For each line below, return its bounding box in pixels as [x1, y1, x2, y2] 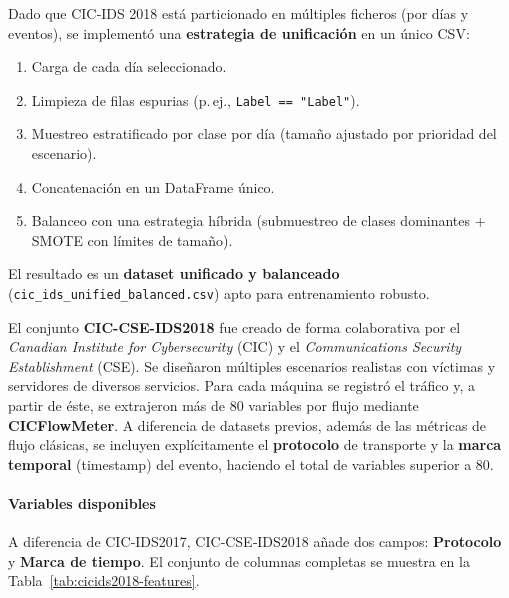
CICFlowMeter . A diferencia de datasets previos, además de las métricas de [8, 414, 487, 435]
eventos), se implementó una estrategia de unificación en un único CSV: [8, 22, 470, 43]
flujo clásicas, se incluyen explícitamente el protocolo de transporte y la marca [8, 434, 502, 455]
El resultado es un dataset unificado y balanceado [8, 263, 340, 284]
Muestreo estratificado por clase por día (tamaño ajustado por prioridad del [31, 123, 497, 144]
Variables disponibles [8, 493, 156, 513]
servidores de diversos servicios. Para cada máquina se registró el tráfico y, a [8, 375, 475, 396]
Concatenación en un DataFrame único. [31, 176, 275, 197]
